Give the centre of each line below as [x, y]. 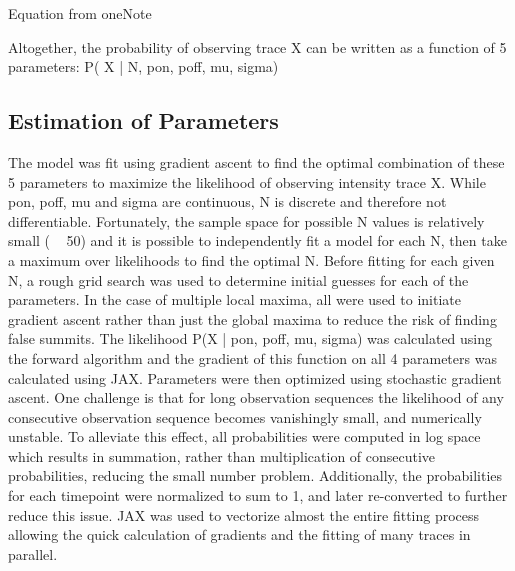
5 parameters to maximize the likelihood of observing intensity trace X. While [247, 181]
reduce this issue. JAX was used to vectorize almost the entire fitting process [244, 514]
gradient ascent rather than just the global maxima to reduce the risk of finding [252, 318]
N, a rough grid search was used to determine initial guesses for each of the [238, 279]
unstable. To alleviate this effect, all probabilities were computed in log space [244, 436]
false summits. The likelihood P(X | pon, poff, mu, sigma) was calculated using [250, 338]
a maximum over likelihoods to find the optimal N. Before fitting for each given [251, 259]
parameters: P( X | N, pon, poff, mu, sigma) [143, 66]
